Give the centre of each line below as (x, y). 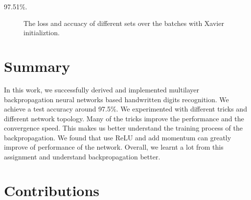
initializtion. (42, 33)
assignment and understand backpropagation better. (82, 157)
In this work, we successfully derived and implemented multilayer (102, 89)
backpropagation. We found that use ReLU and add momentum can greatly (118, 137)
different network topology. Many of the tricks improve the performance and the (124, 118)
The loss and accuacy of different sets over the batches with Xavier (124, 23)
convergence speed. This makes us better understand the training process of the (123, 128)
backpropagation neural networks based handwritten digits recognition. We (116, 99)
